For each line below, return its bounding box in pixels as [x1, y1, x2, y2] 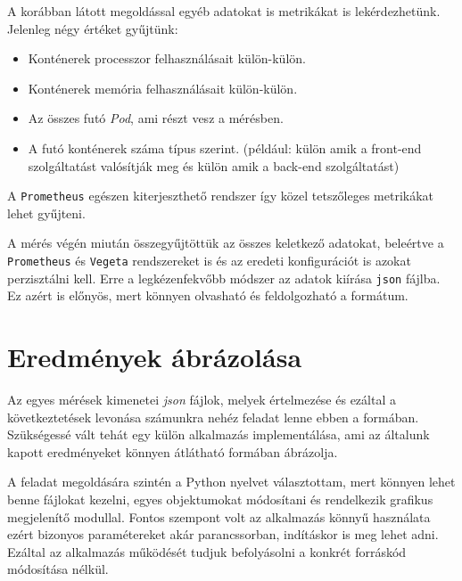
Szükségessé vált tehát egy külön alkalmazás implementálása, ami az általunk [7, 425, 430, 444]
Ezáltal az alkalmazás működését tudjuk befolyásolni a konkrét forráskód [7, 542, 407, 561]
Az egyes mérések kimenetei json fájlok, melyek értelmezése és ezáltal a [7, 390, 396, 409]
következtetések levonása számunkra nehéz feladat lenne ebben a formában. [7, 407, 419, 426]
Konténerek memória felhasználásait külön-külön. [28, 78, 298, 97]
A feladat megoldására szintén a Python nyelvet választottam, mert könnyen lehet [7, 472, 456, 491]
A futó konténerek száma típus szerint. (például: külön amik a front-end [28, 138, 422, 157]
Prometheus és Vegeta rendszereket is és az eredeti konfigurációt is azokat [7, 251, 411, 269]
